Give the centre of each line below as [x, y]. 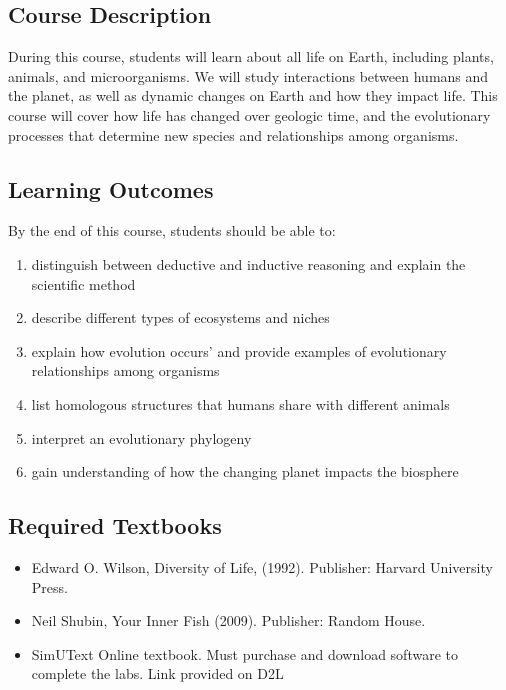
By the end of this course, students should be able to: [172, 230]
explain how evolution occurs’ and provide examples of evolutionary [239, 350]
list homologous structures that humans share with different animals [240, 403]
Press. [49, 586]
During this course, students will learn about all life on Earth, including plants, [251, 56]
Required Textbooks [115, 525]
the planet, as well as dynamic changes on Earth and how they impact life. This [253, 95]
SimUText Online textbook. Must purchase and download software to [244, 653]
